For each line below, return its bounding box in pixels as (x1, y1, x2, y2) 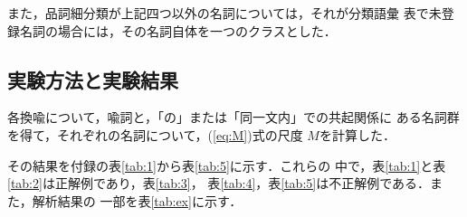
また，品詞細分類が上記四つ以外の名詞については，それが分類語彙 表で (7, 4, 429, 22)
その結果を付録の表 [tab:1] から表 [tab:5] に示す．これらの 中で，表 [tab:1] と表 (7, 156, 446, 175)
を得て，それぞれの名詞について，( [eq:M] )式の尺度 (7, 125, 303, 144)
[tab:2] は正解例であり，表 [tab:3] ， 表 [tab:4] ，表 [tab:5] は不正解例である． (7, 174, 431, 193)
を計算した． (319, 125, 396, 144)
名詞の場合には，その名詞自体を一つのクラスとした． (19, 21, 337, 40)
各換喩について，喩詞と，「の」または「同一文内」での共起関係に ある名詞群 (7, 108, 460, 127)
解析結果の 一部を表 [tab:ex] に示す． (32, 191, 243, 210)
